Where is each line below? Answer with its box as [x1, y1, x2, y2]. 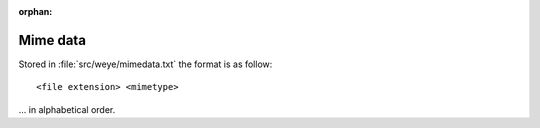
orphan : [18, 6, 53, 17]
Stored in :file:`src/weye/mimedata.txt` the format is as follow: [18, 58, 273, 70]
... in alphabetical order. [18, 103, 116, 115]
